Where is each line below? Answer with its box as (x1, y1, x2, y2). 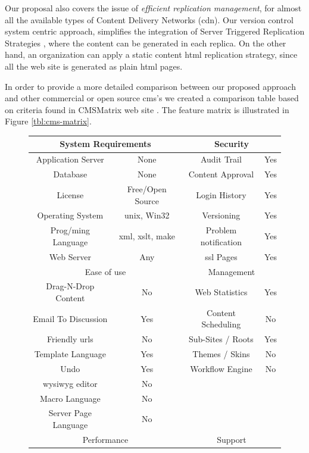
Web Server (49, 250, 91, 263)
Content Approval (188, 168, 254, 180)
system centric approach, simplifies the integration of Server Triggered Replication (5, 25, 305, 38)
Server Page (48, 407, 92, 419)
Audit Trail (200, 153, 242, 165)
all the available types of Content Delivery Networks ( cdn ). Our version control (5, 13, 294, 26)
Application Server (36, 153, 104, 165)
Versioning (202, 209, 241, 221)
